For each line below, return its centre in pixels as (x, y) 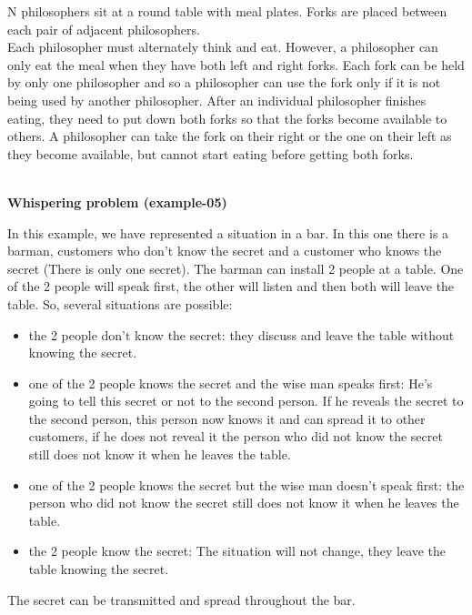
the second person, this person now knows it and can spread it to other (227, 418)
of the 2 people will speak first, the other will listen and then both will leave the (231, 286)
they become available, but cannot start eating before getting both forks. (211, 153)
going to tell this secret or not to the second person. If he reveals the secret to (246, 401)
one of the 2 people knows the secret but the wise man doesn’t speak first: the (246, 484)
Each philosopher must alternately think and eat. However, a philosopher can (223, 47)
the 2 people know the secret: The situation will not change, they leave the (237, 551)
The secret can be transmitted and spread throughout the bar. (181, 599)
